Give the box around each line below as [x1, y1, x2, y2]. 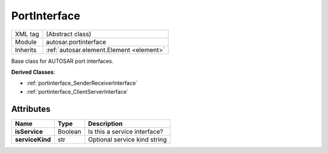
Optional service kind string [88, 135, 167, 143]
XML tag [15, 30, 39, 38]
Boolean [58, 127, 81, 135]
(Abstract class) [46, 30, 92, 38]
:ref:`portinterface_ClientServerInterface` [26, 88, 129, 95]
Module [15, 37, 37, 46]
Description [88, 119, 123, 128]
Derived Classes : [11, 68, 55, 76]
